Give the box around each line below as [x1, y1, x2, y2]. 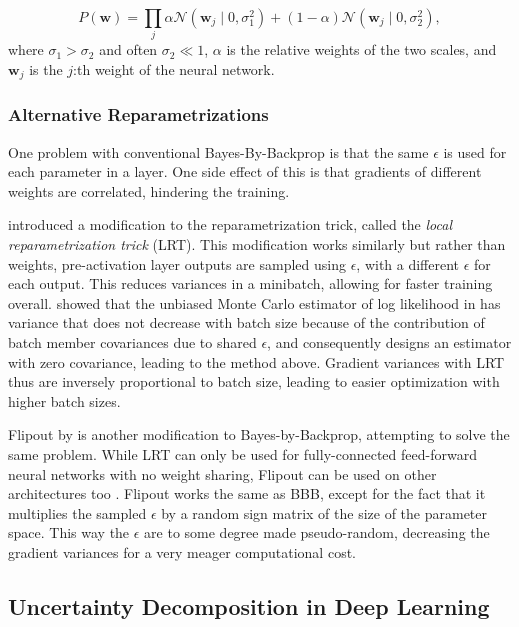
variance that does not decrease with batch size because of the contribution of [8, 312, 485, 333]
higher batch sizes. [8, 390, 121, 411]
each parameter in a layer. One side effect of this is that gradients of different [8, 161, 482, 182]
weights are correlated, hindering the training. [8, 180, 290, 201]
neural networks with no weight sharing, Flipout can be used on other [8, 463, 437, 484]
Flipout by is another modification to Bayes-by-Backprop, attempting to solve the [8, 424, 510, 445]
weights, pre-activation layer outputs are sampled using [8, 253, 346, 274]
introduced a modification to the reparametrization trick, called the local [8, 214, 452, 235]
